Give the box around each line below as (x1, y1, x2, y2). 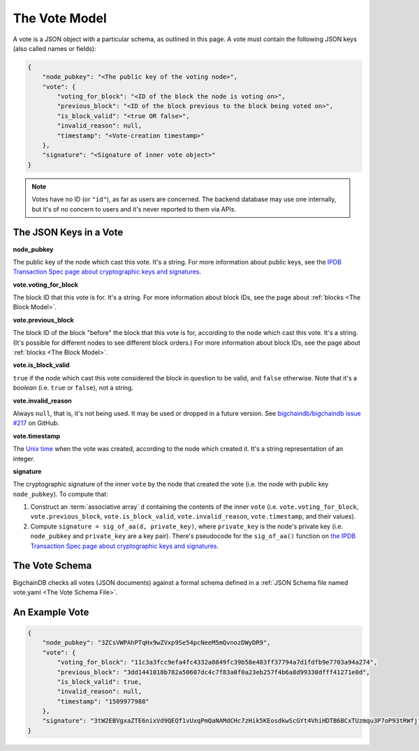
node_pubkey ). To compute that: (13, 489, 108, 498)
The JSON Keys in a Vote (13, 227, 124, 239)
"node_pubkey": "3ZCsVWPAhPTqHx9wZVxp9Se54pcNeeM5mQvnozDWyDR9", (42, 639, 271, 647)
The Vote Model (13, 10, 108, 26)
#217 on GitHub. (13, 419, 59, 427)
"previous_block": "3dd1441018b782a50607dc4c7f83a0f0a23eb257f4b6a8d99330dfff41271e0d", (57, 668, 370, 676)
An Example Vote (13, 606, 89, 618)
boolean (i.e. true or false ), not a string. (13, 384, 134, 392)
